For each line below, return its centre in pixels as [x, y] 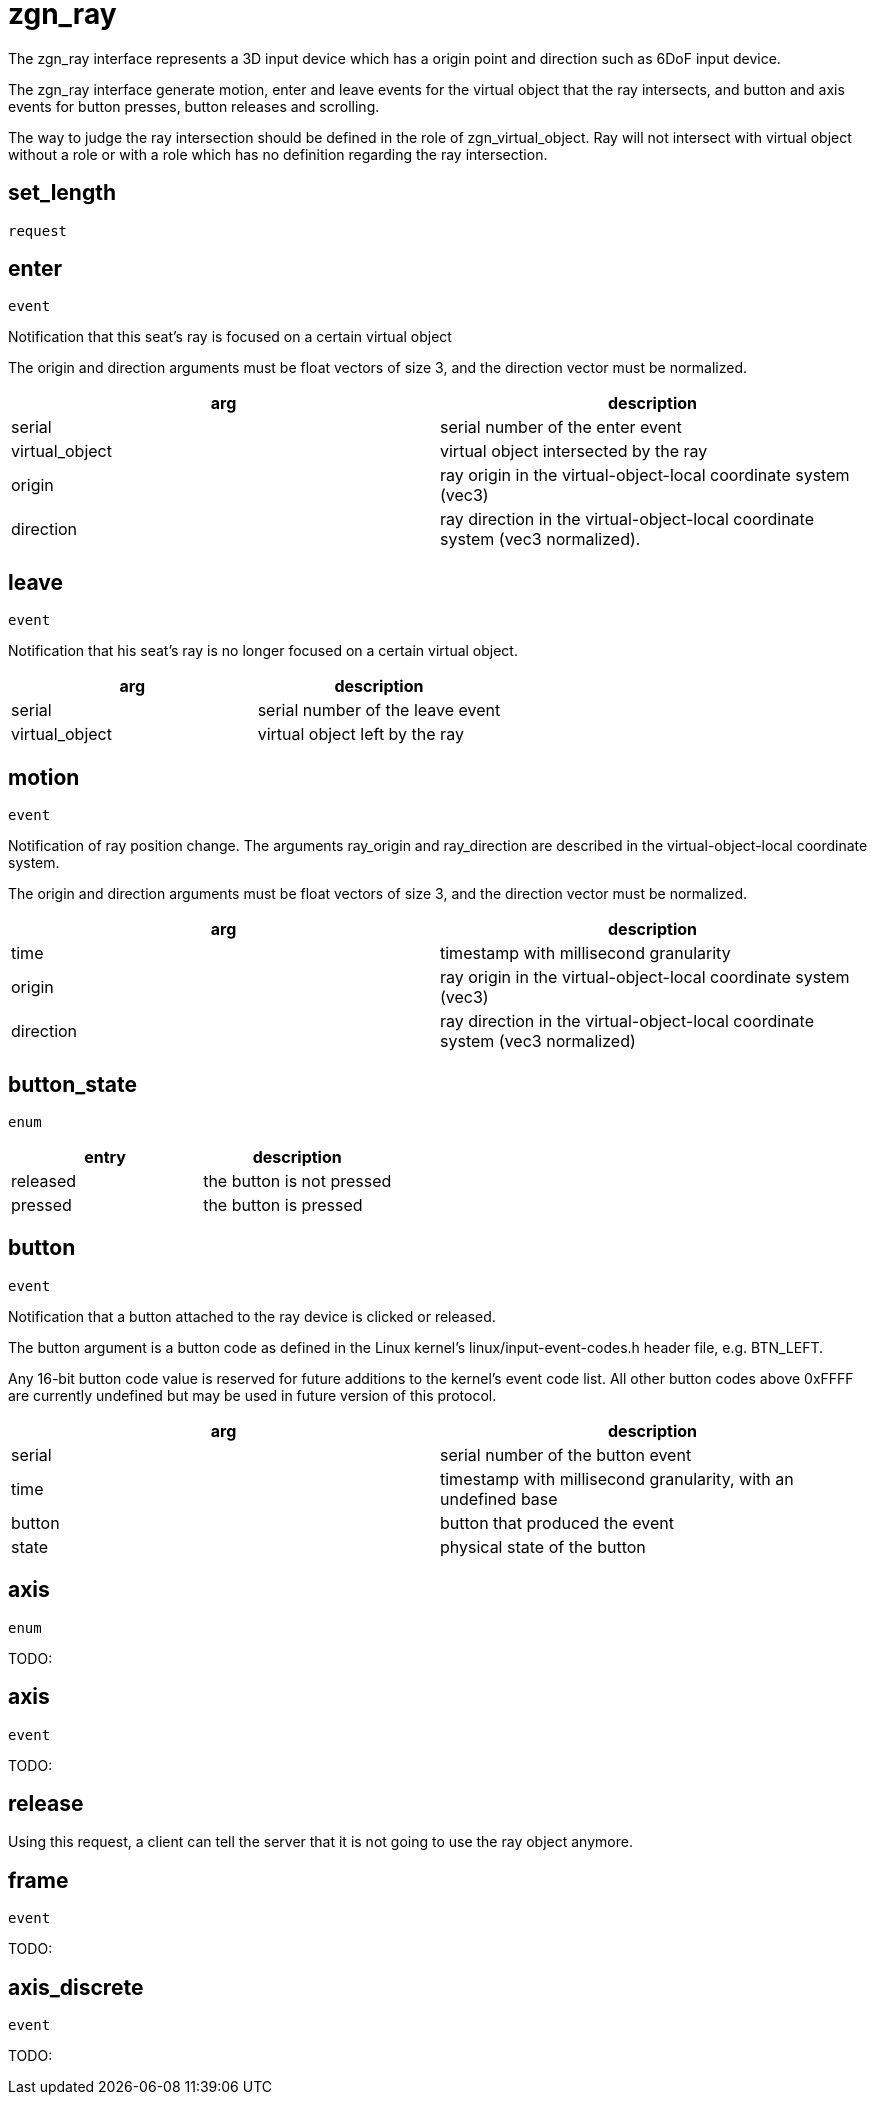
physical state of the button [543, 1546]
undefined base [499, 1498]
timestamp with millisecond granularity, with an [617, 1478]
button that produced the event [557, 1522]
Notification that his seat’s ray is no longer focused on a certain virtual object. [263, 651]
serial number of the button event [566, 1454]
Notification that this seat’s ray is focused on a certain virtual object [230, 337]
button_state [72, 1084]
